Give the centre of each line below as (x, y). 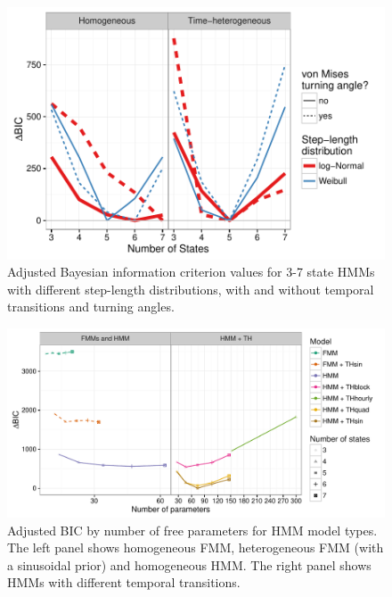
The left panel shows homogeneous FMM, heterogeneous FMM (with (196, 547)
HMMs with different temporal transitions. (124, 582)
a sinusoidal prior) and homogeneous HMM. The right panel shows (189, 564)
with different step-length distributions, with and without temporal (191, 289)
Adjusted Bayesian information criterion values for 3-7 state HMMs (191, 272)
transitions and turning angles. (91, 307)
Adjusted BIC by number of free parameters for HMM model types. (192, 530)
